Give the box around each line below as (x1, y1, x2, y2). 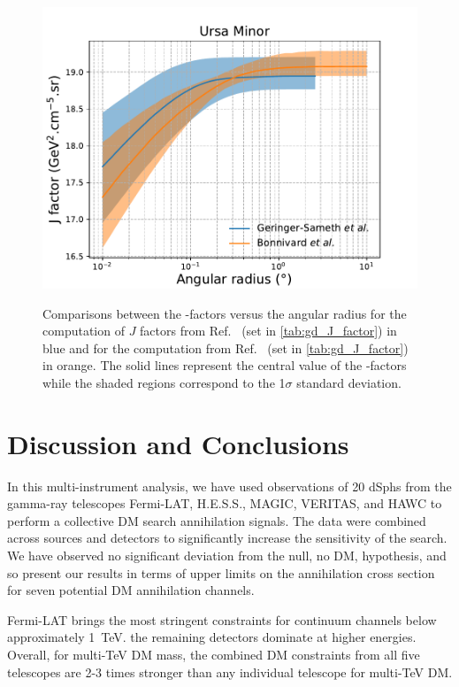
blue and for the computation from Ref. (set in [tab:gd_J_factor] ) (42, 338, 409, 357)
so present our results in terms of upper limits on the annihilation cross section (7, 563, 435, 582)
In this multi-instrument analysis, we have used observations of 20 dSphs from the (7, 476, 452, 495)
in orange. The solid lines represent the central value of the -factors (42, 356, 407, 374)
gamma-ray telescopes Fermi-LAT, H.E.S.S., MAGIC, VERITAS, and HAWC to (7, 494, 442, 513)
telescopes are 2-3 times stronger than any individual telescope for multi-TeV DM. (7, 662, 453, 681)
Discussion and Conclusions (7, 425, 349, 461)
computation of (42, 321, 125, 340)
